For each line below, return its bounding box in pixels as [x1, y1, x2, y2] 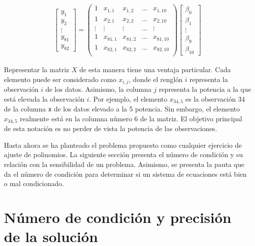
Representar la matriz [4, 64, 69, 75]
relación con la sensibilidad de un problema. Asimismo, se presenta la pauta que [4, 159, 245, 169]
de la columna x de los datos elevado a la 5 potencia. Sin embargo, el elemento [4, 104, 240, 114]
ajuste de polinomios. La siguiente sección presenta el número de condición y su [4, 149, 243, 160]
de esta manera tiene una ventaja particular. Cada [79, 64, 231, 75]
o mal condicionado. [4, 178, 64, 189]
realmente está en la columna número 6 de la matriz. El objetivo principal [20, 113, 242, 123]
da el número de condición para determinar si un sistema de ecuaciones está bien [4, 168, 247, 179]
